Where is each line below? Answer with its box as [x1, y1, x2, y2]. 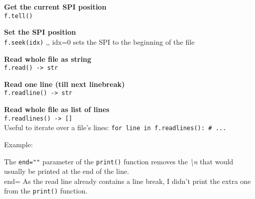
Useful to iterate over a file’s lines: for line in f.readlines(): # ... [4, 122, 226, 133]
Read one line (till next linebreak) [4, 78, 125, 89]
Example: [4, 139, 33, 149]
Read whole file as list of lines [4, 104, 109, 114]
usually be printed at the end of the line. [4, 166, 130, 176]
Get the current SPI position [4, 2, 106, 12]
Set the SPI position [4, 27, 76, 37]
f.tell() [4, 12, 33, 20]
